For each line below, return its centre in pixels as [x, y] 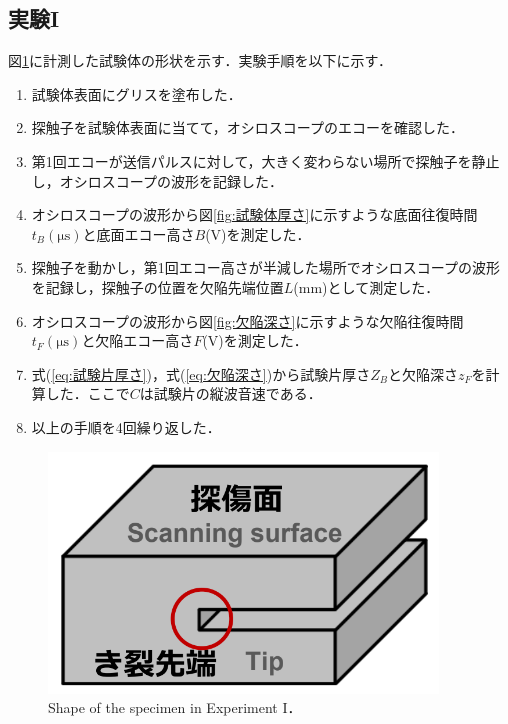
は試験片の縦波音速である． [230, 393]
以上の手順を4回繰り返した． [126, 426]
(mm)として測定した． [366, 286]
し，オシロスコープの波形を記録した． [157, 180]
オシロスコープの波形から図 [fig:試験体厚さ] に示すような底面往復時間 [254, 214]
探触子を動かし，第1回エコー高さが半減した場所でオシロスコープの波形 [265, 267]
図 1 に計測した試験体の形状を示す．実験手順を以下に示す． [200, 60]
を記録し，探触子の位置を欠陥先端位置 [157, 286]
